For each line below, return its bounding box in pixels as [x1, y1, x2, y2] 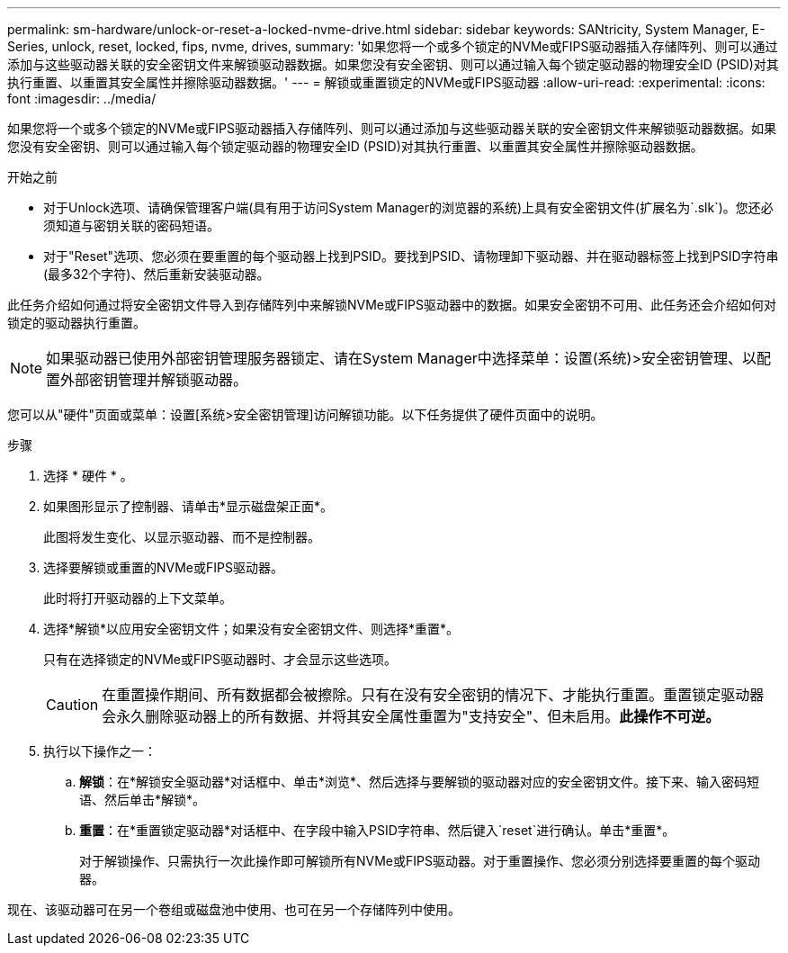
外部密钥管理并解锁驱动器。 [60, 371, 248, 389]
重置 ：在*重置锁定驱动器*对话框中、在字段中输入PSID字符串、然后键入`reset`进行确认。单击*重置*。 [79, 823, 676, 838]
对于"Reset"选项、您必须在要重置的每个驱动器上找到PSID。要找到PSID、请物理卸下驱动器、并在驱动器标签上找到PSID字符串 [43, 248, 779, 264]
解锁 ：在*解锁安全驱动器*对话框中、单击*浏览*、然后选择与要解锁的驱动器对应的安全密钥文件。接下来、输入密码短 [79, 774, 760, 789]
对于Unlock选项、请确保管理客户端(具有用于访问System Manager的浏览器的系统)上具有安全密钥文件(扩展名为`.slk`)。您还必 [43, 200, 774, 215]
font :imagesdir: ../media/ [7, 91, 157, 106]
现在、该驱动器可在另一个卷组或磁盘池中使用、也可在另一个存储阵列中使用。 [7, 902, 461, 917]
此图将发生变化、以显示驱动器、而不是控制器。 [43, 529, 320, 544]
